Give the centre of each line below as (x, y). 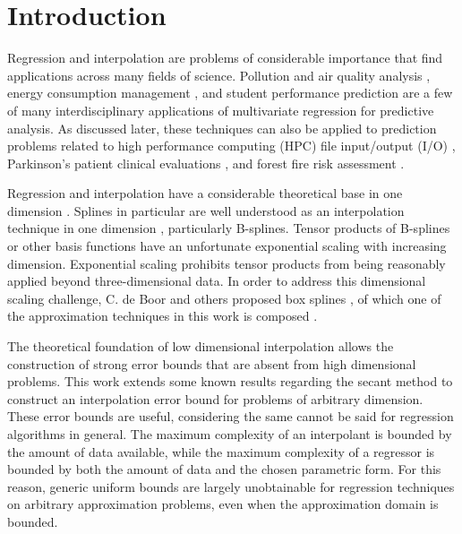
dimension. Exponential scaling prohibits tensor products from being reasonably (227, 263)
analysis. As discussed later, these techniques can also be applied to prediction (222, 128)
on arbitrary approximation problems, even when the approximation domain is (223, 504)
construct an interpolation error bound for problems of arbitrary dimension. (215, 398)
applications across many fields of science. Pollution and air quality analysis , (219, 75)
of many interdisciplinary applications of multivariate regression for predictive (221, 110)
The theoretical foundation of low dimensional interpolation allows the (201, 346)
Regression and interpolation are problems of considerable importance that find (225, 58)
